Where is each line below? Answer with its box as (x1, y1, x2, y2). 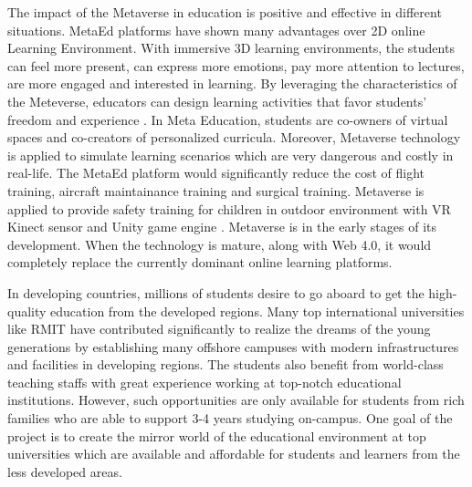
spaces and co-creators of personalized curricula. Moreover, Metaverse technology (7, 128, 461, 147)
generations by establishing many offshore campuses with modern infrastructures (7, 337, 459, 356)
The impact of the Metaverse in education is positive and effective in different (7, 3, 442, 21)
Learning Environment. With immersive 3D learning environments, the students (7, 38, 455, 57)
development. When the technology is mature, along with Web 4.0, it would (7, 234, 432, 254)
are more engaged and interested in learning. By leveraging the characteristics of (7, 74, 457, 93)
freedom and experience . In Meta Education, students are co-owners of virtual (7, 109, 448, 129)
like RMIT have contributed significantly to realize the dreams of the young (7, 319, 431, 338)
